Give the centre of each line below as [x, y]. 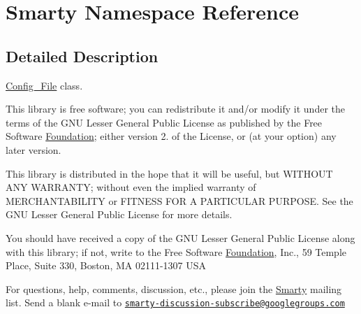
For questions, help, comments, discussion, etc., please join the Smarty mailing [174, 288]
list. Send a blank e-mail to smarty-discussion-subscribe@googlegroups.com [175, 302]
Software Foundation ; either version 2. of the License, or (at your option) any [171, 136]
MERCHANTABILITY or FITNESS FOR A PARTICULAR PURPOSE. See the [179, 200]
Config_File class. [44, 85]
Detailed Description [82, 56]
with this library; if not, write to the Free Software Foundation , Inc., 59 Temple [176, 251]
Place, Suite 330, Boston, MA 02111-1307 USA [106, 265]
